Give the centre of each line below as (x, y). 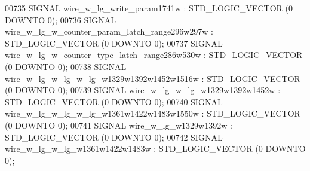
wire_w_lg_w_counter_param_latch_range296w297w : (109, 31)
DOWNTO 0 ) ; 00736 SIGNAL (61, 19)
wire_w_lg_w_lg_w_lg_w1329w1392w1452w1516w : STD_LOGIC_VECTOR (153, 78)
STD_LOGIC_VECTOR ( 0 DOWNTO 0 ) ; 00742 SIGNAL (114, 137)
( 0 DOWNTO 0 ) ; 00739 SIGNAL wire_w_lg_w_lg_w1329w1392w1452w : (143, 90)
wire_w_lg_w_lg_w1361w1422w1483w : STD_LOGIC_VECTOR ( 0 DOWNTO (155, 149)
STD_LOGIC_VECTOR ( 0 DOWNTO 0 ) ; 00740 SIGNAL (114, 101)
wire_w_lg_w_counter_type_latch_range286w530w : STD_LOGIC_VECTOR (154, 55)
